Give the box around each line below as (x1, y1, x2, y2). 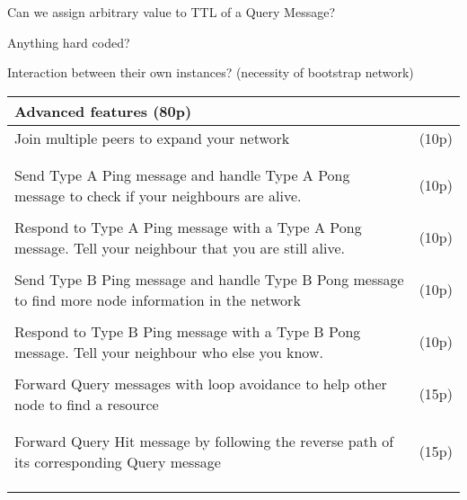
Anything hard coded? (7, 32, 130, 51)
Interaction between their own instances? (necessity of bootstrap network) (7, 63, 414, 82)
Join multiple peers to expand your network (14, 127, 290, 148)
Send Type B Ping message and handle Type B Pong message (14, 268, 404, 290)
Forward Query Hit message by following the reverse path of (14, 430, 394, 451)
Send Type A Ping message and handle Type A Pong (14, 164, 350, 185)
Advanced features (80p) (14, 100, 192, 121)
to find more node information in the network (14, 289, 301, 310)
